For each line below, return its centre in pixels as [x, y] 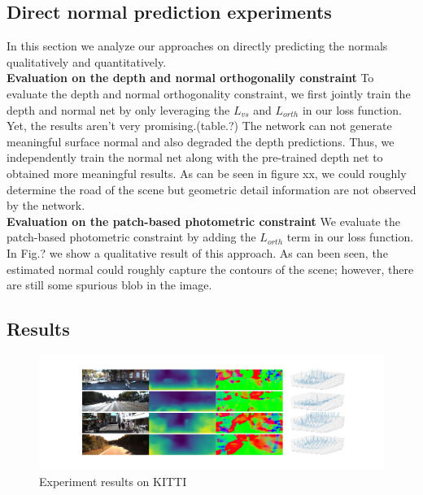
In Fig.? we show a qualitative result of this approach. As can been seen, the [197, 252]
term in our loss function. [350, 237]
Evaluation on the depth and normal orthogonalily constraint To [190, 78]
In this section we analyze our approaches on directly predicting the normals [197, 46]
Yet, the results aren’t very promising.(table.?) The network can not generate [199, 126]
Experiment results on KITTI [113, 481]
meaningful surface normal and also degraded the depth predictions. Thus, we [201, 141]
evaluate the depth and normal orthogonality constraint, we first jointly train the [209, 93]
